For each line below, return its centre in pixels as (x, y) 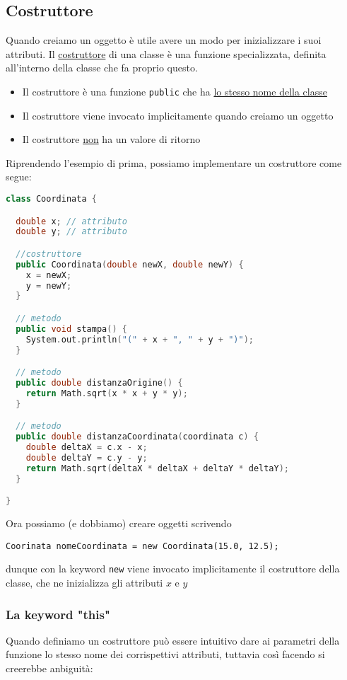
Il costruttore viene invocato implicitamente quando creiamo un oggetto (178, 115)
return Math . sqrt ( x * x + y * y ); (107, 393)
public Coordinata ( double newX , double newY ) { (130, 264)
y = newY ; (49, 286)
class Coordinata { (51, 199)
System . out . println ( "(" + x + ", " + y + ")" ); (140, 339)
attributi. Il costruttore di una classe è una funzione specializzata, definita (166, 53)
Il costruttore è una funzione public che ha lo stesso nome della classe (175, 91)
